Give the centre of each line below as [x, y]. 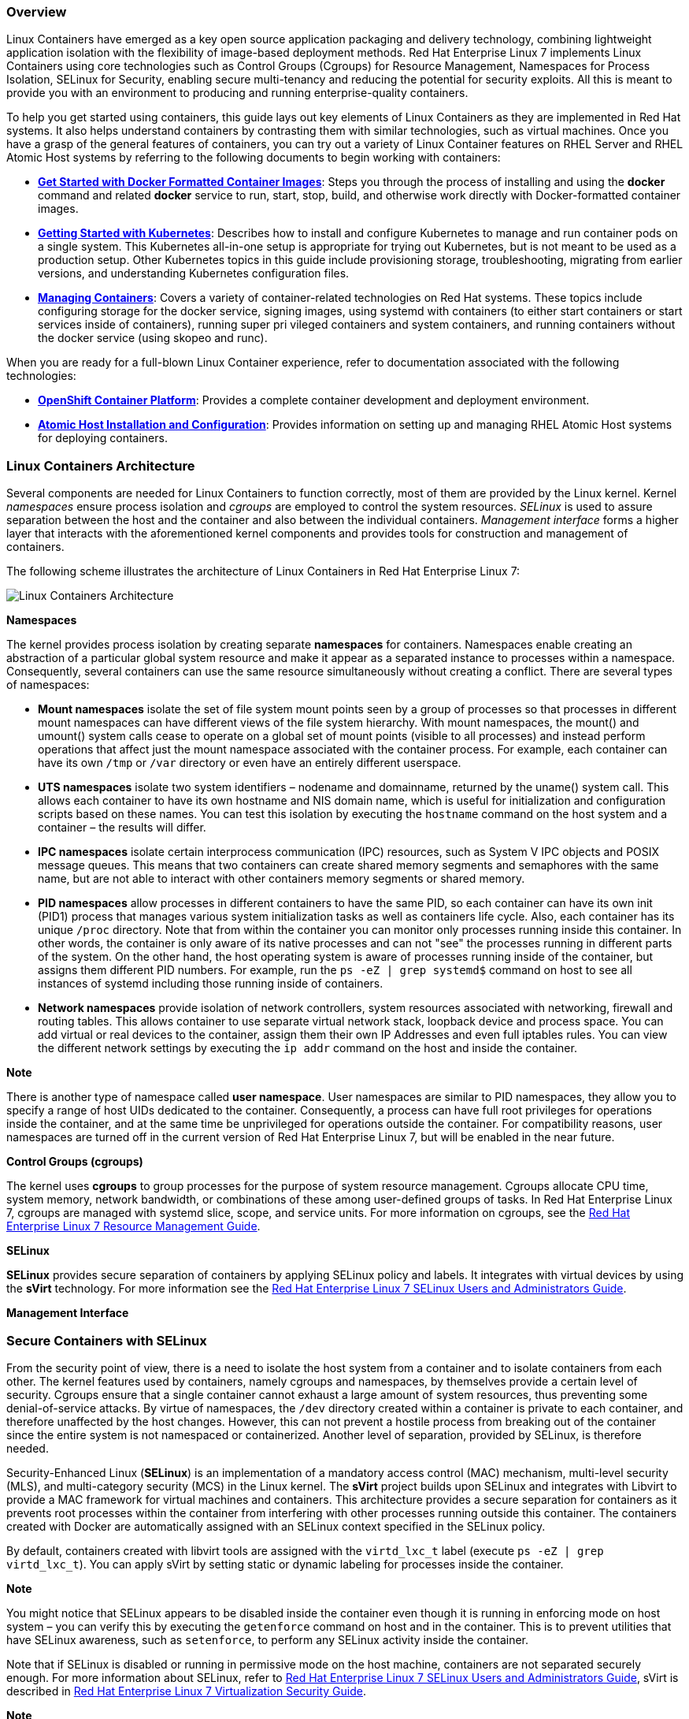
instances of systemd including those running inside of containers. [211, 984]
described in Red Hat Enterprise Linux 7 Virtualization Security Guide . [186, 1691]
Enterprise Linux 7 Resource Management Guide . [133, 1226]
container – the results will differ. [122, 828]
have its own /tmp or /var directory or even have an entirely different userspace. [250, 763]
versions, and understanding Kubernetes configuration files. [194, 273]
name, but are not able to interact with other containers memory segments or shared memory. [282, 879]
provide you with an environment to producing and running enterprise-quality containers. [237, 93]
